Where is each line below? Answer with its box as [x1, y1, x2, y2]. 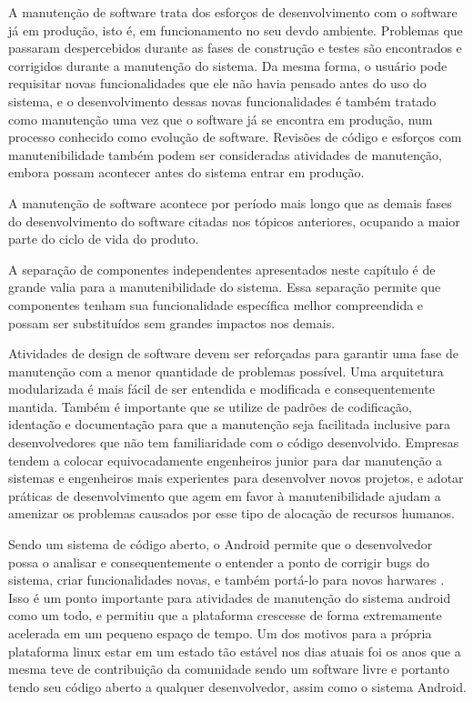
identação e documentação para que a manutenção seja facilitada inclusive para [8, 415, 450, 434]
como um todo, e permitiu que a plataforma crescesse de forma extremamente [8, 606, 442, 625]
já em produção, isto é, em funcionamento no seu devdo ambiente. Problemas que [8, 20, 463, 39]
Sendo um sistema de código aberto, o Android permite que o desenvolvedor [8, 535, 433, 554]
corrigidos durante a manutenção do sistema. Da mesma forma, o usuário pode [8, 55, 448, 75]
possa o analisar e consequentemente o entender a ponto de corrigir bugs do [8, 552, 429, 571]
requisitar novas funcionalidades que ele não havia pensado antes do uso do [8, 74, 427, 93]
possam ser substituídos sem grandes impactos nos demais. [8, 313, 336, 332]
